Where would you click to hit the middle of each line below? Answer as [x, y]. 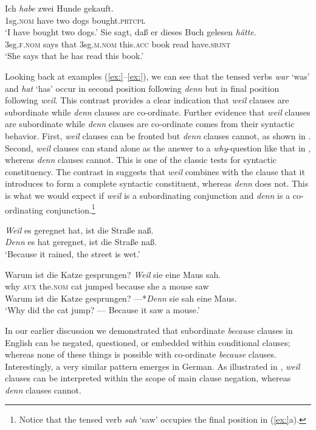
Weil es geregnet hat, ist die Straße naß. [79, 230]
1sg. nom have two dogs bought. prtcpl [75, 20]
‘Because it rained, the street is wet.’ [73, 253]
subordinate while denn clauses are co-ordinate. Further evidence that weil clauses [158, 112]
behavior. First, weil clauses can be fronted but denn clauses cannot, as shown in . [158, 135]
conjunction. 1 [70, 209]
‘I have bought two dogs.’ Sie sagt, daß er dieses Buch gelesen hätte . [131, 32]
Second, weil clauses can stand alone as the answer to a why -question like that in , [158, 147]
